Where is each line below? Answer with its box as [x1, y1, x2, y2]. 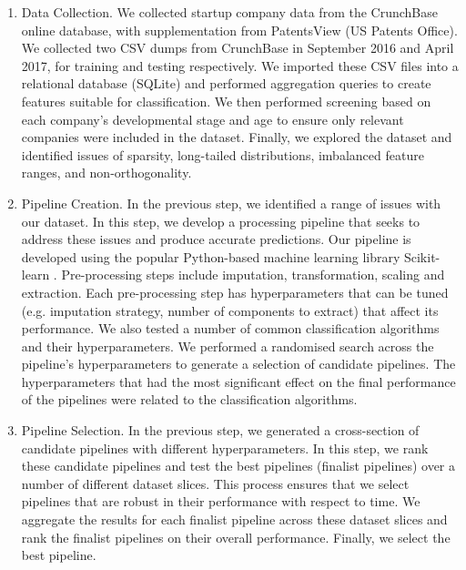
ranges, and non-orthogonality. [21, 163, 192, 182]
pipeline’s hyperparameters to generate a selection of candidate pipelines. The [21, 354, 456, 373]
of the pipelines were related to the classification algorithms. [21, 390, 358, 409]
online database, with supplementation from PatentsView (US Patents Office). [21, 20, 458, 39]
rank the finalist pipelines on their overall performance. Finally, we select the [21, 527, 451, 546]
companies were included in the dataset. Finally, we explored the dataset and [21, 127, 452, 147]
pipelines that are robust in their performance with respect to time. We [21, 492, 420, 511]
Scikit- [403, 247, 441, 266]
